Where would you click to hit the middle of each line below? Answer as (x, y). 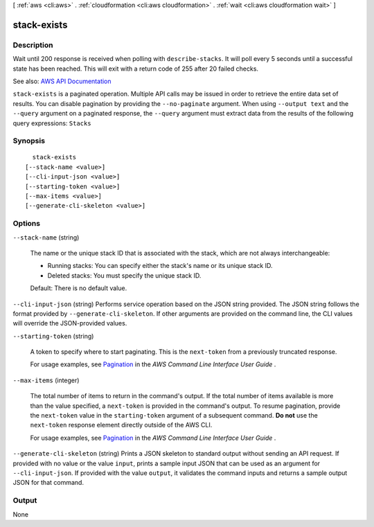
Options (27, 224)
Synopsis (29, 141)
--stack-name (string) (46, 237)
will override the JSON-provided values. (70, 323)
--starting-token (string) (53, 336)
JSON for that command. (48, 483)
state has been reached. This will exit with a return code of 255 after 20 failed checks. (136, 69)
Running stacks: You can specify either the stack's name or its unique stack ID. (160, 266)
